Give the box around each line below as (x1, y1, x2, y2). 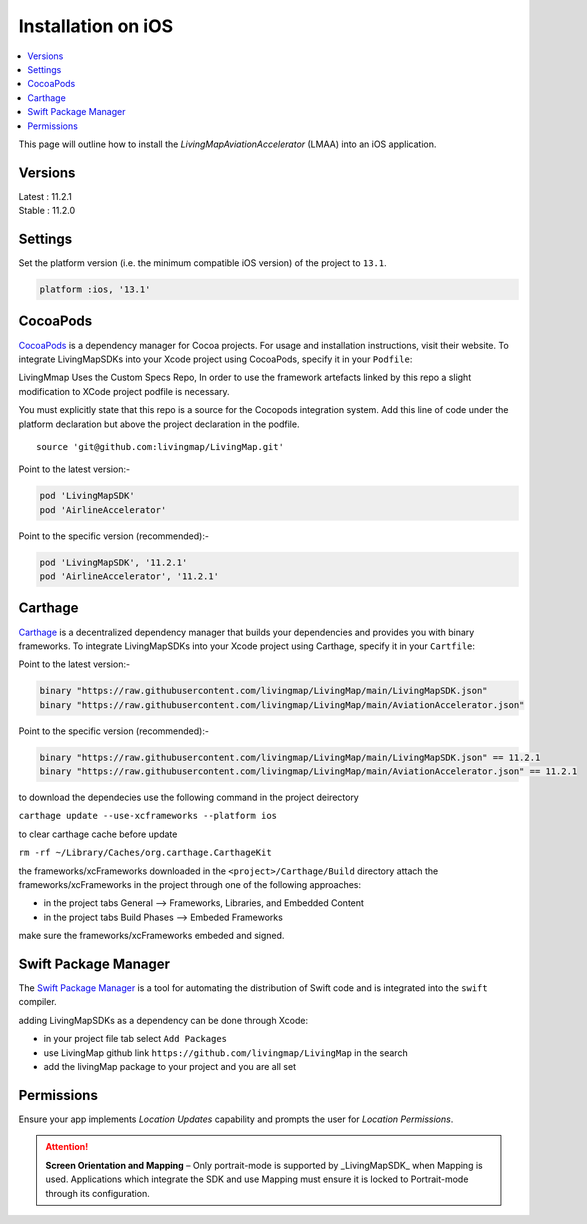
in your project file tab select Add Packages (43, 1033, 228, 1045)
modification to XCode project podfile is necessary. (18, 385, 230, 397)
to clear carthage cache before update (18, 828, 178, 840)
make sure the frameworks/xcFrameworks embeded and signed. (18, 930, 285, 942)
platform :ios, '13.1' (39, 284, 151, 295)
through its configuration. (45, 1187, 150, 1199)
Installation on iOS (18, 15, 174, 37)
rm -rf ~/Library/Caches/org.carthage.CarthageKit (18, 847, 272, 859)
